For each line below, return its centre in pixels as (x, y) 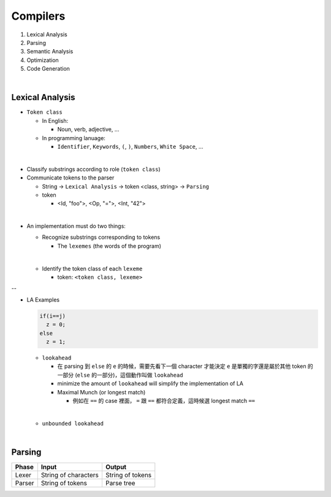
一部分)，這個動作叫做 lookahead (140, 375)
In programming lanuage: (74, 138)
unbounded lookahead (73, 423)
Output (116, 467)
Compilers (38, 16)
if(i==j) (53, 316)
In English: (55, 120)
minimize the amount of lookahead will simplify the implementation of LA (150, 383)
